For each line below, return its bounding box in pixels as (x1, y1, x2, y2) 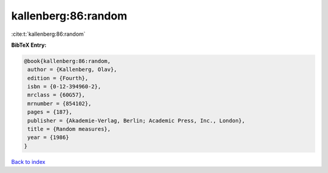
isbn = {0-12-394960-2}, (27, 83, 101, 90)
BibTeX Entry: (11, 41, 47, 49)
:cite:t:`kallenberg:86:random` (11, 30, 86, 38)
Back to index (11, 158, 46, 165)
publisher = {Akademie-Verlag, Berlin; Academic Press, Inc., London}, (27, 117, 245, 124)
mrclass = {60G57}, (27, 92, 85, 98)
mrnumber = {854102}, (27, 100, 92, 107)
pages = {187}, (27, 109, 73, 115)
